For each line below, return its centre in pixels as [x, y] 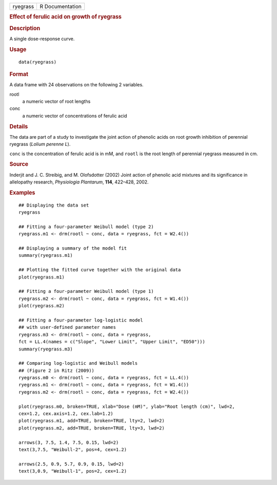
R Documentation [61, 6]
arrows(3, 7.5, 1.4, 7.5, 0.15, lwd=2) [69, 442]
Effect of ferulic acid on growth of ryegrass [65, 17]
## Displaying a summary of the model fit [73, 248]
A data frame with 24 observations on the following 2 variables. [76, 85]
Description [25, 28]
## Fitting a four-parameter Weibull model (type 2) [86, 227]
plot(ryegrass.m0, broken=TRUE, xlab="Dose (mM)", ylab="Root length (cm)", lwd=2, [127, 406]
